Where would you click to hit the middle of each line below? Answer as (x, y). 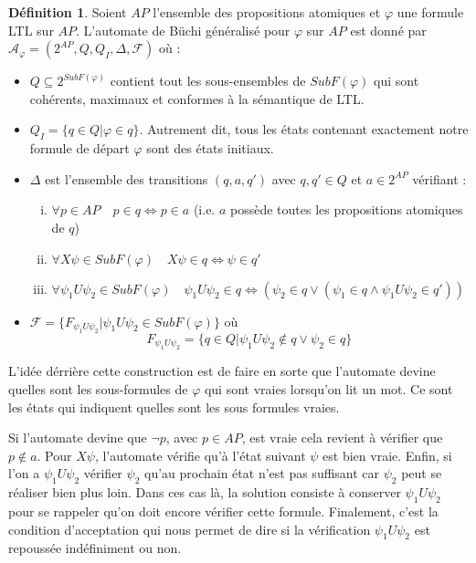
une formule (430, 12)
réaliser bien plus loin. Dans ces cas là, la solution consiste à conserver (205, 492)
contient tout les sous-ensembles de (208, 81)
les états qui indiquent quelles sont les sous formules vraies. (174, 407)
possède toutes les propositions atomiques (346, 209)
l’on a (24, 473)
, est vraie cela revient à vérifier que (342, 438)
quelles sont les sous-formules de (98, 388)
